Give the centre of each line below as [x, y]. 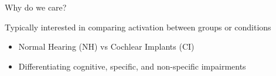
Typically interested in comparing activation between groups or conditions [138, 27]
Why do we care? [36, 7]
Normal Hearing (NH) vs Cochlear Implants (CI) [106, 46]
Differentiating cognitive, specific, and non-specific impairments [132, 66]
